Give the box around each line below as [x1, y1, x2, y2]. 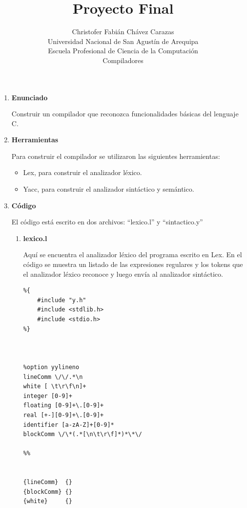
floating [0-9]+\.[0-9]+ [23, 402, 104, 409]
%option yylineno [23, 363, 80, 371]
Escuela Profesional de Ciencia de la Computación [48, 45, 198, 56]
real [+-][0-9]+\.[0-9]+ [23, 411, 104, 419]
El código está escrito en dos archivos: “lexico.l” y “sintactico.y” [11, 217, 203, 227]
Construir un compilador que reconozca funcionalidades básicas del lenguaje [11, 109, 239, 119]
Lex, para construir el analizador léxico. [23, 167, 142, 177]
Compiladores [103, 55, 144, 65]
